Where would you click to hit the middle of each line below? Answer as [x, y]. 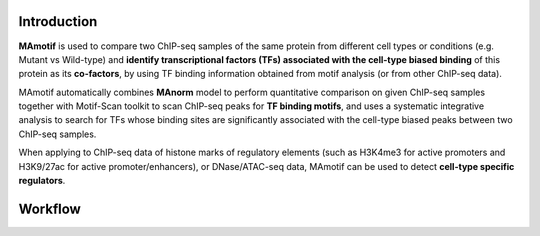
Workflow [50, 208]
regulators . [42, 181]
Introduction [58, 21]
